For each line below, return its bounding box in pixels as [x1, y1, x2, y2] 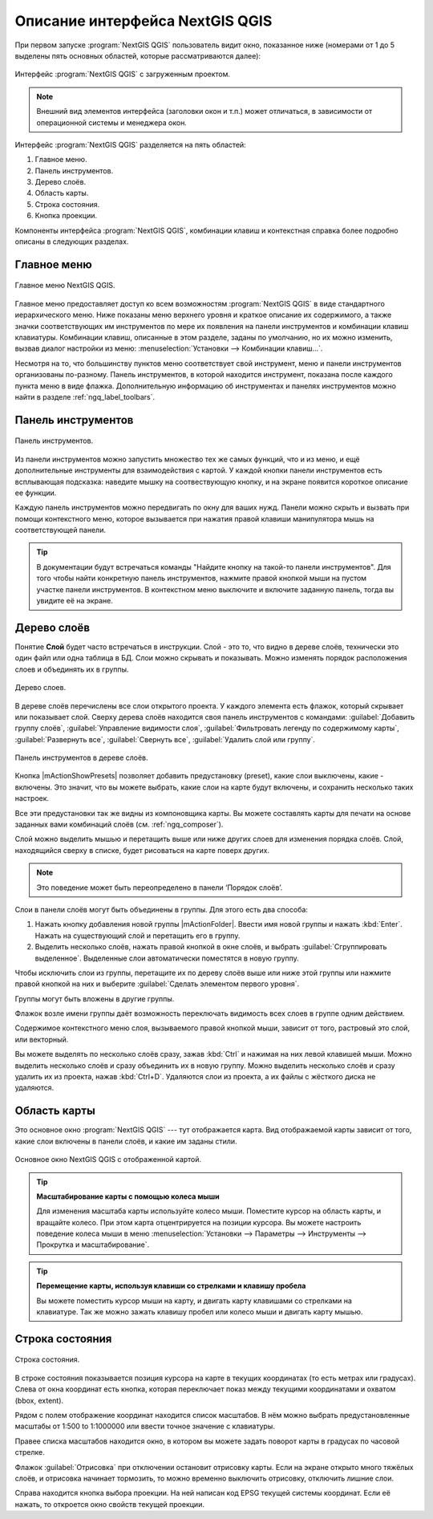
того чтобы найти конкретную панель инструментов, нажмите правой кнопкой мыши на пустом [36, 574, 367, 583]
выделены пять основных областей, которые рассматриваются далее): [14, 51, 261, 60]
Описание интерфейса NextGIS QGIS [14, 12, 273, 30]
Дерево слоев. [14, 683, 67, 692]
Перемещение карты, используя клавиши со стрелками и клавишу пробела [36, 1281, 306, 1291]
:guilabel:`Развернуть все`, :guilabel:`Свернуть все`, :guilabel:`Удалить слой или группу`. [14, 734, 316, 744]
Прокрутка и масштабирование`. [36, 1240, 150, 1249]
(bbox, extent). [14, 1395, 64, 1405]
